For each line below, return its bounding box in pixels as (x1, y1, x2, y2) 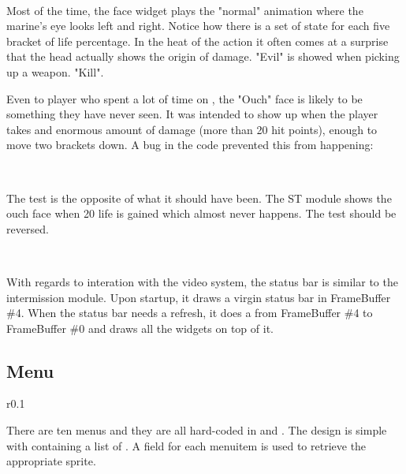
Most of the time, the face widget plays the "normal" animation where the (6, 2, 363, 18)
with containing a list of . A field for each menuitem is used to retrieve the (6, 437, 367, 453)
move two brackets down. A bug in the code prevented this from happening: (6, 136, 374, 153)
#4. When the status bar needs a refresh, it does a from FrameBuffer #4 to (6, 304, 373, 321)
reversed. (6, 220, 49, 237)
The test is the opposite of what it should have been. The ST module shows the (6, 189, 392, 206)
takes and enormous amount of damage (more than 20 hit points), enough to (6, 121, 378, 137)
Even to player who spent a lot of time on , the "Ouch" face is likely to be (6, 90, 363, 106)
